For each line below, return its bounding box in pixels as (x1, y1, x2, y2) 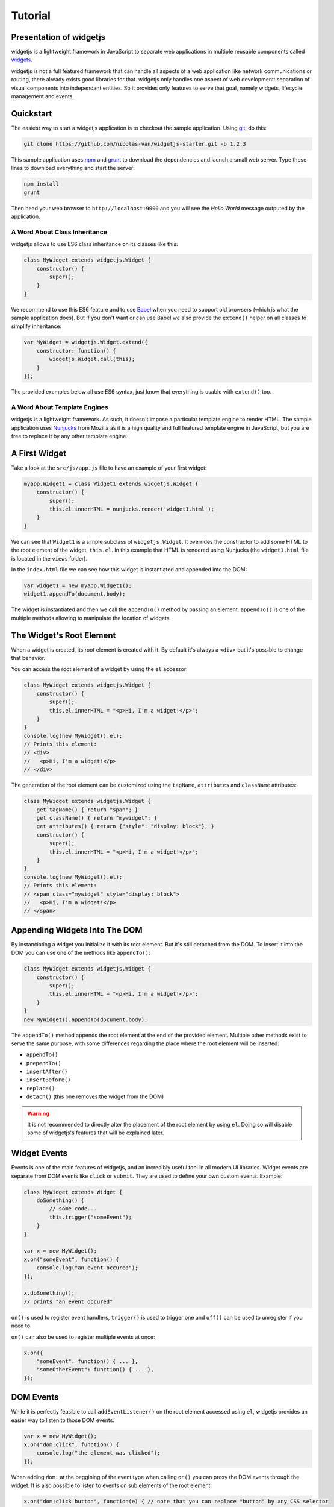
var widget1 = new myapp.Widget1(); (23, 582, 132, 589)
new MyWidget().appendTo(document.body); (23, 1016, 148, 1023)
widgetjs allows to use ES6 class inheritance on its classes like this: (11, 241, 178, 248)
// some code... (49, 1206, 97, 1212)
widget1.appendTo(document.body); (23, 591, 126, 597)
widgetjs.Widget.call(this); (49, 356, 135, 363)
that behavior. (11, 654, 45, 661)
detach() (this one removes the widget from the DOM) (26, 1093, 164, 1100)
